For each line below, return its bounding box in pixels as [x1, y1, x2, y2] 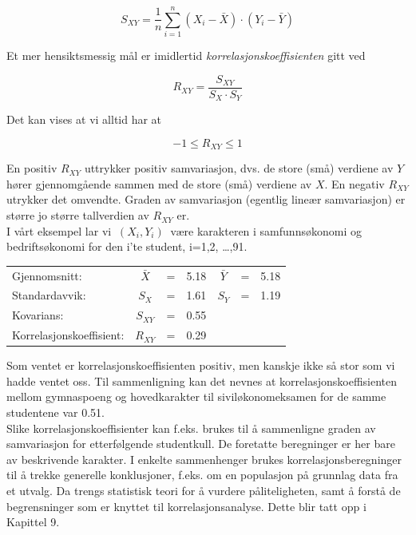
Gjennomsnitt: [12, 267, 82, 283]
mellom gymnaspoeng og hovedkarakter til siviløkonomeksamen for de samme [6, 388, 386, 405]
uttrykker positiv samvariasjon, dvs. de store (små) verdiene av [84, 160, 394, 176]
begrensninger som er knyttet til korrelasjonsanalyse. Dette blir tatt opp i [6, 497, 366, 514]
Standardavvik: [12, 287, 86, 303]
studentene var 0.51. [6, 404, 105, 420]
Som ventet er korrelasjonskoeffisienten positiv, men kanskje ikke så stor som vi [6, 357, 395, 374]
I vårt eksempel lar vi [6, 222, 112, 239]
